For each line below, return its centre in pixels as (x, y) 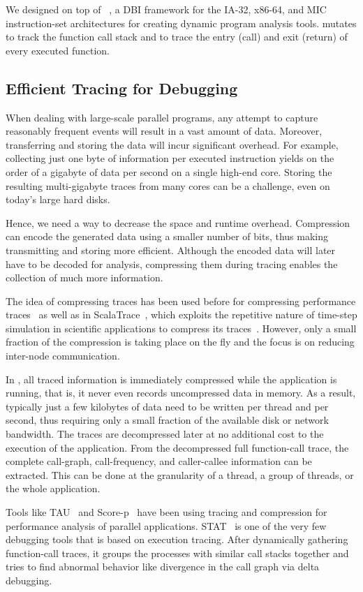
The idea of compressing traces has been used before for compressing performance (181, 301)
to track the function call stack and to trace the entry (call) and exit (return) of (177, 37)
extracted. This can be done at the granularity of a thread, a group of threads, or (180, 474)
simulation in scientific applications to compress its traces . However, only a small (181, 328)
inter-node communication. (63, 356)
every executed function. (58, 50)
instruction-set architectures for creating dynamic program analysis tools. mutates (181, 23)
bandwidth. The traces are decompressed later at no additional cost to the (165, 434)
